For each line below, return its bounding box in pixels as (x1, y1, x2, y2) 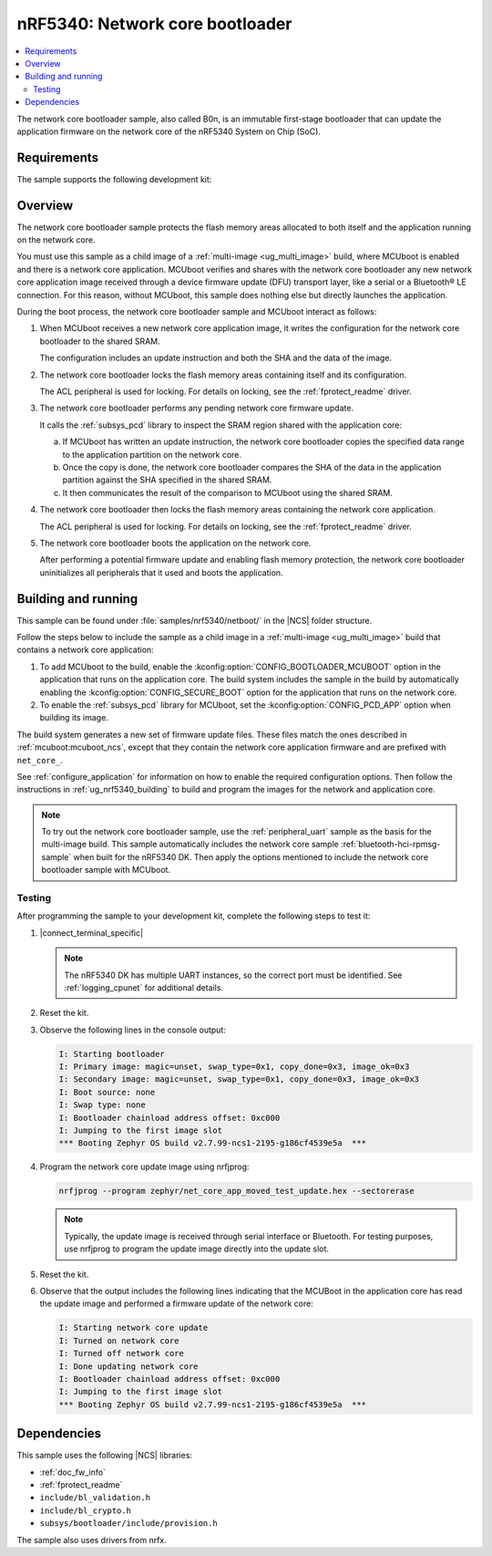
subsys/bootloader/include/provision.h (39, 1519, 218, 1529)
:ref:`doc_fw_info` (39, 1467, 107, 1478)
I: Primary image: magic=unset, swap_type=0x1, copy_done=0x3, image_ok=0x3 (58, 1062, 410, 1072)
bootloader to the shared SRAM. (39, 336, 160, 347)
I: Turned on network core (58, 1335, 179, 1345)
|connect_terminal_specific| (39, 927, 144, 939)
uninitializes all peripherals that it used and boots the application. (39, 566, 283, 578)
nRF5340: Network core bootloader (16, 14, 292, 34)
